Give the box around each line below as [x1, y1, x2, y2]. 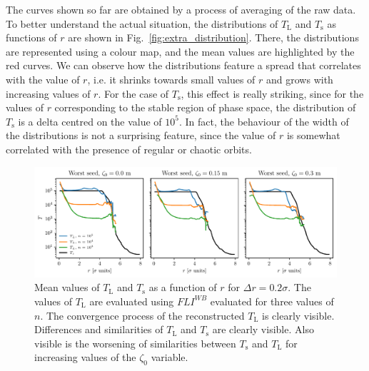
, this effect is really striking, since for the [181, 86, 364, 101]
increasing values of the [34, 350, 136, 365]
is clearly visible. [262, 308, 335, 322]
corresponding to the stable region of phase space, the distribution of [54, 100, 356, 115]
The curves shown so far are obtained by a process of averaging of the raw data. [6, 2, 356, 16]
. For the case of [98, 86, 169, 101]
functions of [6, 30, 57, 45]
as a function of [148, 280, 217, 295]
